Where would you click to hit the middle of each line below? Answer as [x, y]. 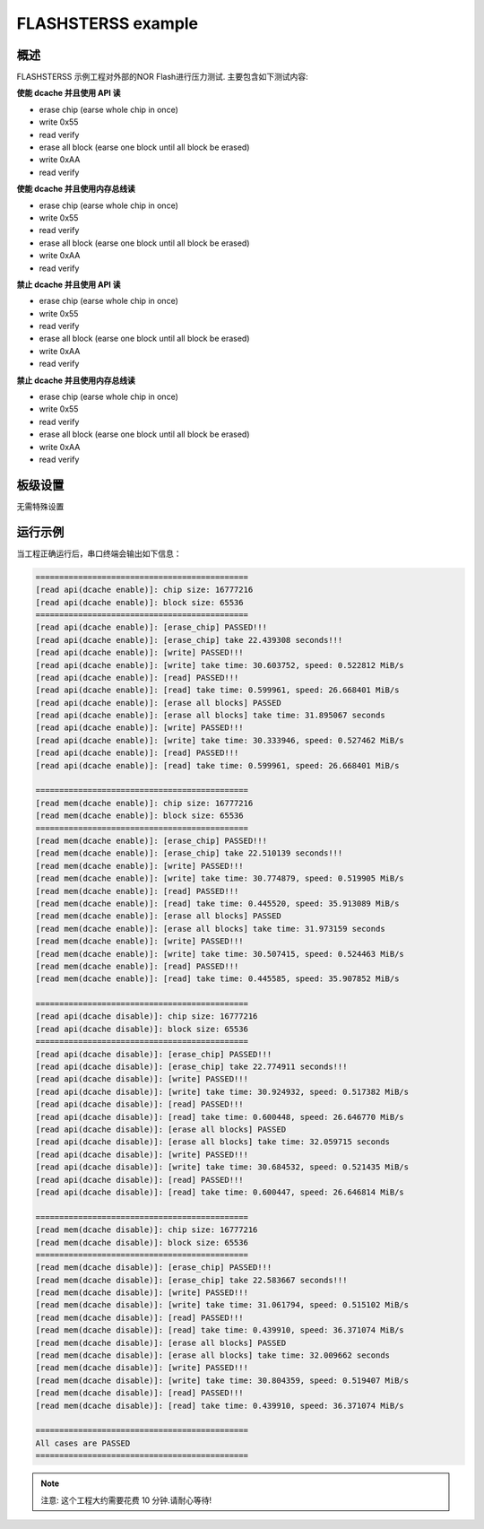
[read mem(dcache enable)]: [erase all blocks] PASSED [158, 916]
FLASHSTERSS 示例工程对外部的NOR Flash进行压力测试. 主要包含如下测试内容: [162, 77]
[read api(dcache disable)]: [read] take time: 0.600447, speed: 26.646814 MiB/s [220, 1192]
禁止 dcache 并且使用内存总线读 [76, 380]
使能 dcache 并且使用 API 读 [69, 93]
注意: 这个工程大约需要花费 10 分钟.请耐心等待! [126, 1500]
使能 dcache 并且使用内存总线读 [76, 189]
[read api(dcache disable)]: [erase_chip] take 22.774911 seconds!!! [191, 1067]
